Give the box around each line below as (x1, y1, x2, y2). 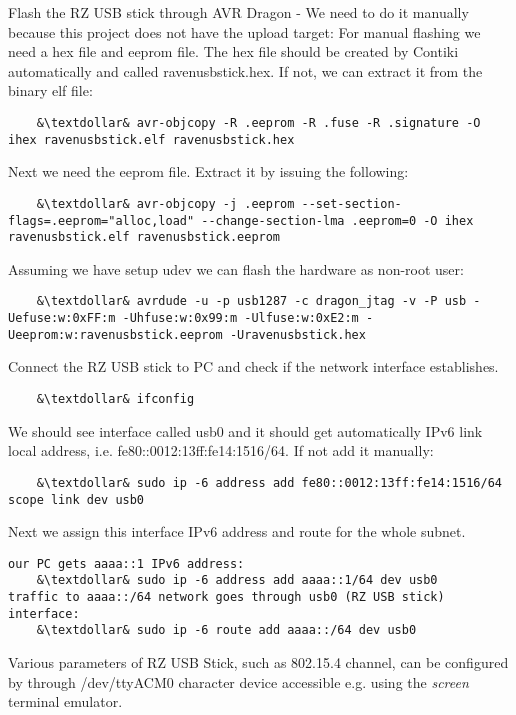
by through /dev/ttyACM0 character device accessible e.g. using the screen (8, 671, 469, 692)
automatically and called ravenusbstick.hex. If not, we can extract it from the (8, 60, 483, 81)
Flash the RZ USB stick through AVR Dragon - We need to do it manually (8, 2, 469, 22)
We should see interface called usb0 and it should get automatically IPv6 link (8, 420, 483, 441)
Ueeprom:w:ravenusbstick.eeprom (8, 327, 223, 342)
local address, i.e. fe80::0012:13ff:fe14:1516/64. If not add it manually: (8, 440, 434, 461)
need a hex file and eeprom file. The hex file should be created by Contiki (8, 41, 459, 62)
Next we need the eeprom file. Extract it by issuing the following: (8, 161, 409, 182)
